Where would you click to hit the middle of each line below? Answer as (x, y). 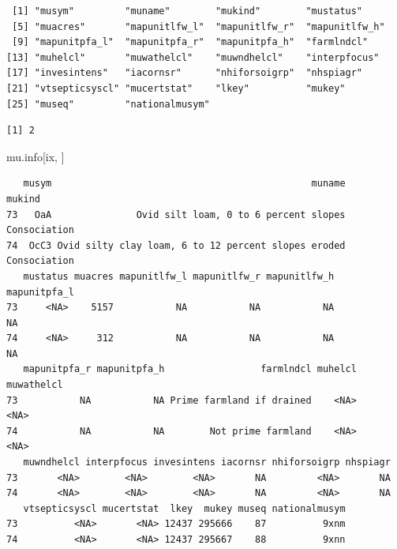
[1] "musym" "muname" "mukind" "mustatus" (187, 11)
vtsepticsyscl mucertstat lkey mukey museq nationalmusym (184, 508)
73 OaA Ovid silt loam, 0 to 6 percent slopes (176, 214)
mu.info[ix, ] (36, 156)
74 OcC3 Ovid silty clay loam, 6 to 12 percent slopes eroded (176, 245)
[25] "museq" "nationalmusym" (108, 104)
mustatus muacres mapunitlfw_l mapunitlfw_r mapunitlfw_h (179, 276)
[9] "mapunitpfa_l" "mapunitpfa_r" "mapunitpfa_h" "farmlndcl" (190, 42)
